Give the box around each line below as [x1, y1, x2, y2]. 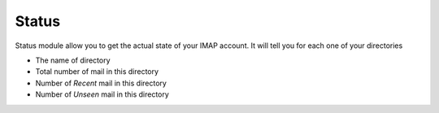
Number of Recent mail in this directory [35, 78, 167, 88]
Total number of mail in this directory [35, 67, 159, 76]
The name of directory [35, 55, 111, 65]
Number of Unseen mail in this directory [35, 89, 170, 99]
